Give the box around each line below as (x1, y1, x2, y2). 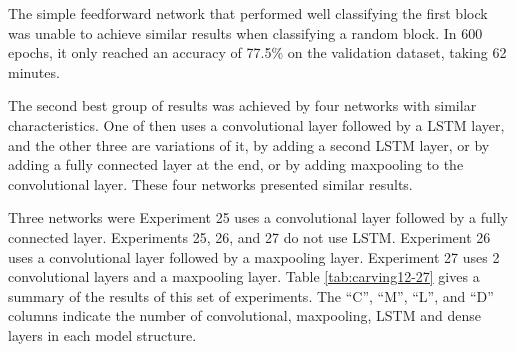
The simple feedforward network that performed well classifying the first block (8, 3, 488, 23)
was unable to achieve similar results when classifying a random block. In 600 (8, 22, 483, 43)
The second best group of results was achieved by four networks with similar (8, 95, 477, 116)
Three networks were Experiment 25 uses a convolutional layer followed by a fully (8, 207, 508, 228)
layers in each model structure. (8, 324, 197, 345)
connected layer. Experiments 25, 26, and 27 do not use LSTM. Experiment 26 (8, 226, 491, 247)
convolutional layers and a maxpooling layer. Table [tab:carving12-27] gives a (8, 266, 480, 287)
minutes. (8, 61, 60, 82)
